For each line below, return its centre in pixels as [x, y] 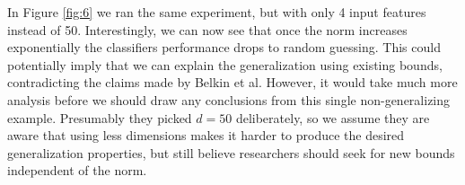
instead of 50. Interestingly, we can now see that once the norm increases [207, 29]
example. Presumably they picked [100, 117]
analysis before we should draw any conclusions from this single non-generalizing [229, 99]
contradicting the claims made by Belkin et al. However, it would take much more [232, 82]
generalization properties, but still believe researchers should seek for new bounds [231, 152]
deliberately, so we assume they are [333, 117]
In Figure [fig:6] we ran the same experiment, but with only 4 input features [217, 12]
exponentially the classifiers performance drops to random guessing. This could [224, 47]
